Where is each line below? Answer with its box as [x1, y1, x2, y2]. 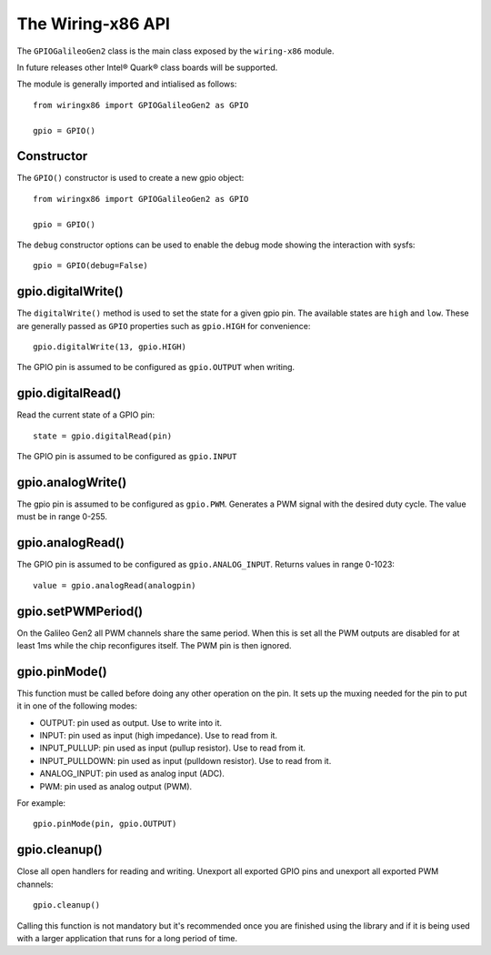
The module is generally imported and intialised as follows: [16, 78, 237, 90]
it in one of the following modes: [16, 700, 138, 711]
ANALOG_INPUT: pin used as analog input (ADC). [39, 769, 225, 779]
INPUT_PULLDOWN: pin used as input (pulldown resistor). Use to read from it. [39, 755, 332, 766]
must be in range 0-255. [16, 511, 108, 522]
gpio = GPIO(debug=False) [33, 260, 149, 271]
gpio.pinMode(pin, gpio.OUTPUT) [33, 819, 177, 829]
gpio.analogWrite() [16, 474, 127, 490]
